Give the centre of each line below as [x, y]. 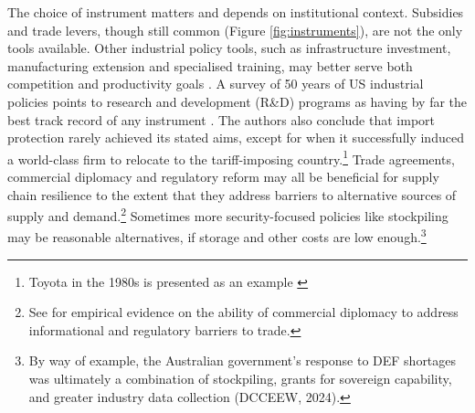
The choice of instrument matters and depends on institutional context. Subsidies [236, 12]
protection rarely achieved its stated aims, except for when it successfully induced [236, 138]
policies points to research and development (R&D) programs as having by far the [237, 101]
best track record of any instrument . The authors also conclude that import [222, 119]
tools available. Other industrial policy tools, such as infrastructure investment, [229, 48]
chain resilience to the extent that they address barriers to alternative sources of [232, 194]
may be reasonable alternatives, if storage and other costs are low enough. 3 [217, 236]
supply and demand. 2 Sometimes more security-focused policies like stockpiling [228, 214]
